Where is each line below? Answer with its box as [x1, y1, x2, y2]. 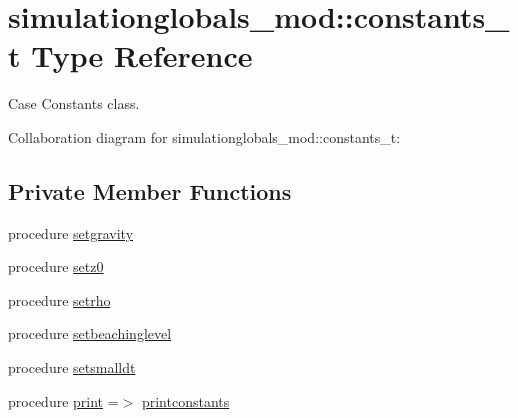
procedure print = [8, 390, 119, 411]
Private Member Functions [8, 175, 292, 206]
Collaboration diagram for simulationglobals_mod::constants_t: [8, 126, 401, 147]
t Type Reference [8, 35, 253, 76]
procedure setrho [8, 289, 111, 310]
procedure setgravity [8, 222, 134, 243]
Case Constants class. [8, 93, 140, 114]
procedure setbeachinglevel [8, 323, 172, 344]
